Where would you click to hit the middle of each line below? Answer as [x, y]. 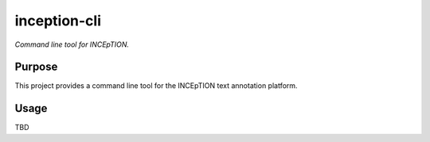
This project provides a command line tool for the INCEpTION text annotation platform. [156, 86]
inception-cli [58, 21]
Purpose [36, 67]
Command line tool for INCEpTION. [72, 44]
